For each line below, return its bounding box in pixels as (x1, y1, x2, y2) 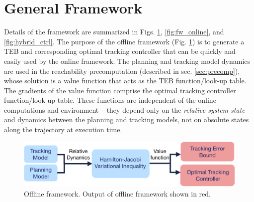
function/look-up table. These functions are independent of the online (4, 95, 216, 105)
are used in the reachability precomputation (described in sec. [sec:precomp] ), (4, 65, 240, 76)
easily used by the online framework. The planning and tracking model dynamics (4, 55, 251, 66)
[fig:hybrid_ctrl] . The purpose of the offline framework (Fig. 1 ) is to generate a (4, 36, 245, 46)
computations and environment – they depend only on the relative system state (4, 104, 245, 115)
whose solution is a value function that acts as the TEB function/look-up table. (4, 75, 247, 86)
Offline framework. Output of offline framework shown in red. (24, 188, 211, 199)
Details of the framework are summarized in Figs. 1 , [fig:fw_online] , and (4, 26, 224, 37)
